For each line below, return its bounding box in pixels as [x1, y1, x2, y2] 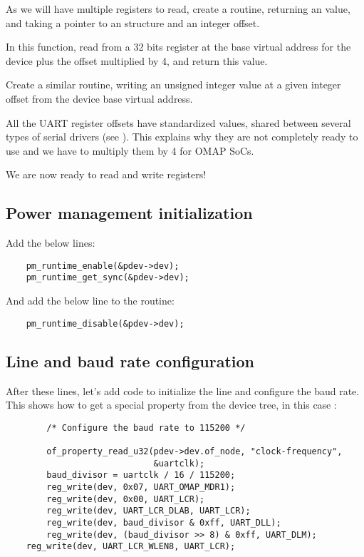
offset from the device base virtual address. [6, 91, 193, 106]
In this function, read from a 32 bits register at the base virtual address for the [6, 39, 351, 54]
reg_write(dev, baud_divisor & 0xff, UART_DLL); [46, 517, 281, 528]
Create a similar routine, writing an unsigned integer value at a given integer [6, 77, 341, 92]
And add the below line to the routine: [6, 293, 175, 308]
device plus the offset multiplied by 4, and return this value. [6, 53, 268, 68]
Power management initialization [6, 202, 253, 224]
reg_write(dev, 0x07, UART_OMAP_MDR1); [46, 481, 236, 492]
